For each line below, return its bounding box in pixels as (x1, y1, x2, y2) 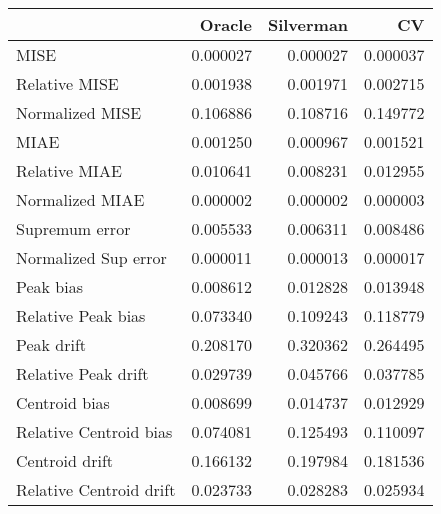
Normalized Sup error (16, 246, 167, 269)
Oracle (199, 13, 252, 36)
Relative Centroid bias (16, 420, 173, 443)
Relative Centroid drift (16, 478, 176, 501)
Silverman (267, 13, 349, 36)
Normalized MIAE (16, 188, 145, 211)
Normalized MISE (16, 101, 142, 124)
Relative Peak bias (16, 304, 146, 327)
